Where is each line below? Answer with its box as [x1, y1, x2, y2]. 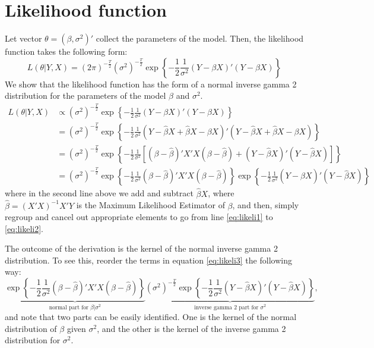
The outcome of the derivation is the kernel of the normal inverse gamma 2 [5, 242, 278, 255]
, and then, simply [232, 199, 299, 211]
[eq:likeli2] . [5, 222, 43, 234]
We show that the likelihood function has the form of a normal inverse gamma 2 [5, 77, 297, 90]
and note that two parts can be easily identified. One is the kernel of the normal [5, 311, 297, 323]
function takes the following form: [5, 45, 128, 58]
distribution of [5, 322, 57, 334]
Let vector [5, 32, 42, 45]
